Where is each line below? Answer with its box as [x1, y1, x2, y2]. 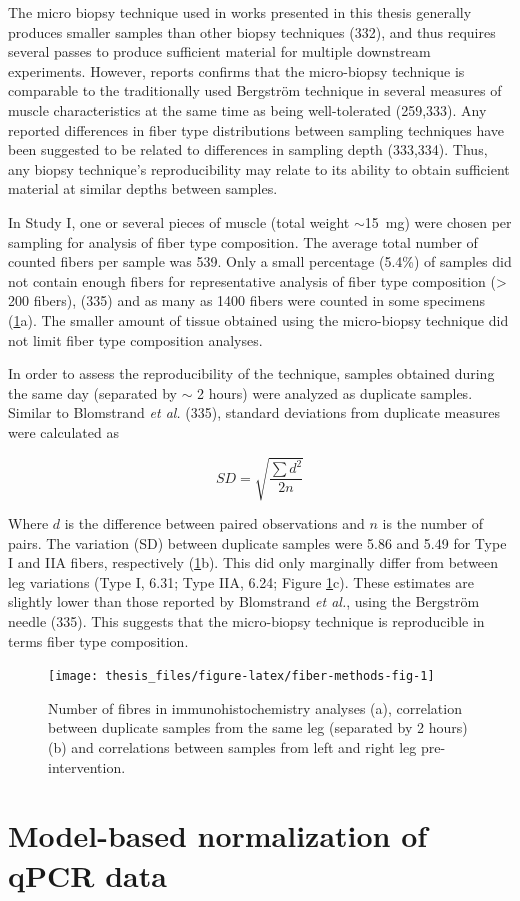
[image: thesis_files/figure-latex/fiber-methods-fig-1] [48, 669, 435, 684]
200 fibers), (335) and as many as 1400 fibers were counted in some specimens [8, 290, 485, 311]
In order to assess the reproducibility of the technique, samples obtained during [8, 363, 495, 384]
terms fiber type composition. [8, 630, 189, 651]
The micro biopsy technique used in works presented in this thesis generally [8, 2, 472, 22]
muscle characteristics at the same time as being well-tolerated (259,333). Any [8, 99, 487, 120]
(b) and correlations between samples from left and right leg [48, 737, 417, 758]
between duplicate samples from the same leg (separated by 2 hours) [48, 717, 468, 738]
